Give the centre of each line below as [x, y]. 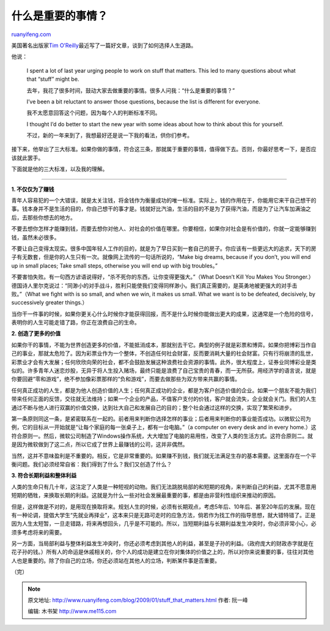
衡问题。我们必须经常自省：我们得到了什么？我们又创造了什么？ [92, 464]
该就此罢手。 [28, 158]
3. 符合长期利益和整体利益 [44, 476]
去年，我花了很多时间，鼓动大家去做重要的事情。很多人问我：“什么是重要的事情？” [131, 90]
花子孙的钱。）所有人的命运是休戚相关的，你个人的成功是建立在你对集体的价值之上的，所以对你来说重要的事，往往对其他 [163, 552]
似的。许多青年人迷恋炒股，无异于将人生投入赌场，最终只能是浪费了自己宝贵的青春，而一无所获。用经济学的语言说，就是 [164, 371]
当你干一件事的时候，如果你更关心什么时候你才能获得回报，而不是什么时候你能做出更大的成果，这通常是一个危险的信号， [164, 314]
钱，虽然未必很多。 [35, 237]
